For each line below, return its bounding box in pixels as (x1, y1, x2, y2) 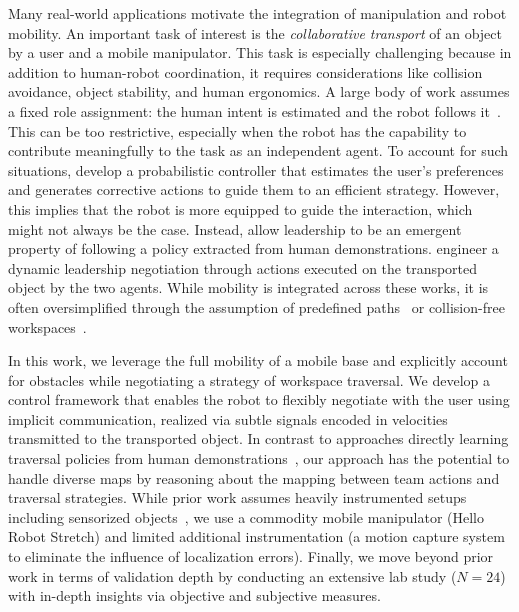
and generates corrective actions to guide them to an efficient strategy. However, (8, 179, 500, 200)
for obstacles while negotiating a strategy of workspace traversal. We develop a (8, 369, 490, 390)
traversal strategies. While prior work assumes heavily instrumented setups (8, 487, 467, 508)
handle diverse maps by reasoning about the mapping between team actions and (8, 467, 500, 488)
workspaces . (8, 316, 87, 337)
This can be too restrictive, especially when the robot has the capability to (8, 120, 467, 141)
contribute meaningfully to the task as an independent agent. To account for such (8, 140, 509, 161)
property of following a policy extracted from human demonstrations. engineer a (8, 238, 499, 259)
